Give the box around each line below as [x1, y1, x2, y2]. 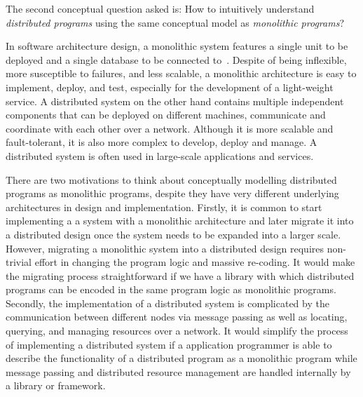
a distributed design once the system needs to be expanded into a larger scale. [6, 227, 341, 241]
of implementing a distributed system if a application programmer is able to [6, 337, 332, 351]
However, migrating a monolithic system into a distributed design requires [6, 241, 324, 255]
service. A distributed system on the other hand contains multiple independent [6, 93, 344, 108]
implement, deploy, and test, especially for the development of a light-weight [6, 79, 334, 94]
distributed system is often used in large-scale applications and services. [6, 148, 314, 163]
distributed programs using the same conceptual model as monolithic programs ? [6, 15, 344, 29]
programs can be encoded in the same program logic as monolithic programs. [6, 282, 336, 297]
